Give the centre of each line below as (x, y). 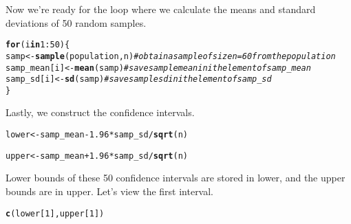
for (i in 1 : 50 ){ (38, 45)
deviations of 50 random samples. (76, 22)
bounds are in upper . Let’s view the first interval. (110, 191)
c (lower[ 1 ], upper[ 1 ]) (55, 213)
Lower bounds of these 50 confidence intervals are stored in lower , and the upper (175, 178)
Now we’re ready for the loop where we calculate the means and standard (161, 9)
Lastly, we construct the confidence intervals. (100, 112)
